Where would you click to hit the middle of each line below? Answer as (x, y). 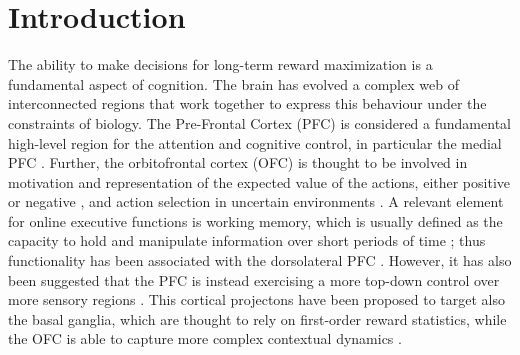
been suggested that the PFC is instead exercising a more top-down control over (254, 279)
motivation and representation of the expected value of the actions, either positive (259, 181)
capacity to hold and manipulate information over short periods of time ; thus (247, 240)
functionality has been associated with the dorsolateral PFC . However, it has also (260, 260)
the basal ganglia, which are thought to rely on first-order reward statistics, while (257, 318)
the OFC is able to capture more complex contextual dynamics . (205, 338)
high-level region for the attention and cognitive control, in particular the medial (255, 142)
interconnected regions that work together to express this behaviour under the (247, 103)
